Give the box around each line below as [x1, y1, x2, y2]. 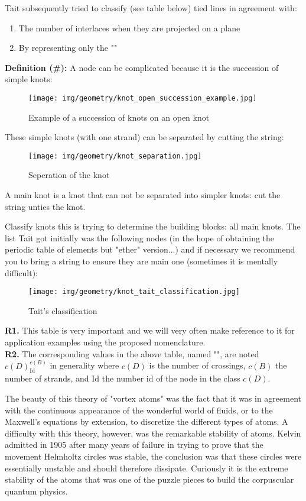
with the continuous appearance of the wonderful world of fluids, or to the [5, 403, 273, 416]
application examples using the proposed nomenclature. [5, 336, 206, 348]
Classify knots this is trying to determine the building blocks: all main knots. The [5, 220, 301, 232]
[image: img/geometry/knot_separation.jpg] [28, 151, 202, 160]
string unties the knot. [5, 200, 86, 212]
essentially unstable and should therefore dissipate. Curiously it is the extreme [5, 461, 288, 474]
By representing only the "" [18, 41, 118, 54]
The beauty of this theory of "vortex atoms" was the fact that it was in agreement [5, 392, 302, 405]
